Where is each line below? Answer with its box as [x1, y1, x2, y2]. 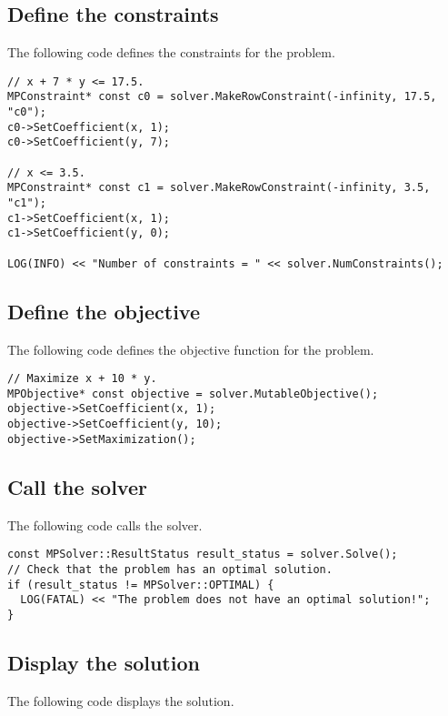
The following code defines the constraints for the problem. [7, 43, 335, 62]
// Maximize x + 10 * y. [7, 372, 157, 386]
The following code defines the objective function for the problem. [7, 339, 374, 358]
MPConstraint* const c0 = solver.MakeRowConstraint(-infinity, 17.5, [7, 90, 437, 104]
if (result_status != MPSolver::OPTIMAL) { [7, 578, 274, 591]
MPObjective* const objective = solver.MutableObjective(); [7, 387, 379, 400]
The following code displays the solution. [7, 691, 234, 710]
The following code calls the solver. [7, 515, 203, 534]
